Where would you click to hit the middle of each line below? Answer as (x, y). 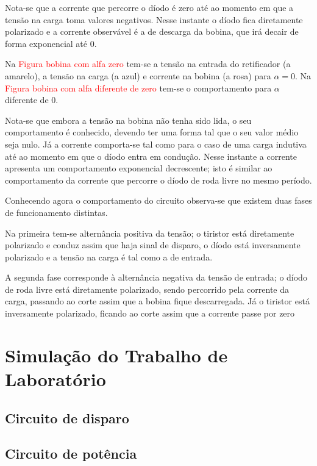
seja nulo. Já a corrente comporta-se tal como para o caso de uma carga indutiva (156, 144)
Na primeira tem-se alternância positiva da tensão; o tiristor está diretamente (150, 233)
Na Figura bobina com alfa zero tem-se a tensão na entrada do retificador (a (148, 64)
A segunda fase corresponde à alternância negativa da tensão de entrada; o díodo (156, 277)
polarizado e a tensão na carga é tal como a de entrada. (109, 256)
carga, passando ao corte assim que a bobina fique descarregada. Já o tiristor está (157, 301)
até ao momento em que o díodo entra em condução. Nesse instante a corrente (151, 156)
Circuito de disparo (67, 418)
